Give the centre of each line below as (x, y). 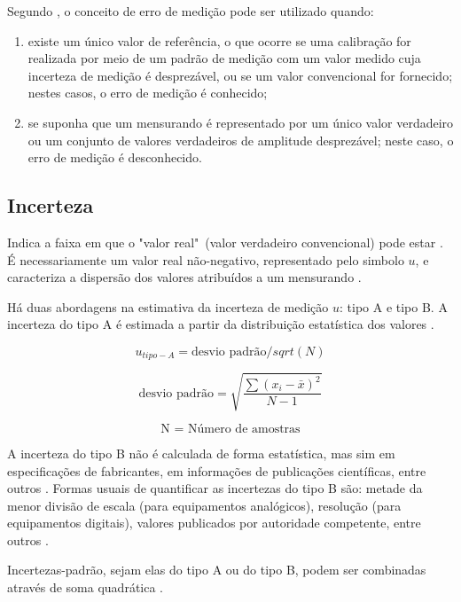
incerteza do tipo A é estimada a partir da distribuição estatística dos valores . (221, 324)
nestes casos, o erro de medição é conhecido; (148, 93)
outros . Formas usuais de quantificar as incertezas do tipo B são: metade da (215, 488)
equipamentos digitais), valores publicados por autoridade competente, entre (214, 523)
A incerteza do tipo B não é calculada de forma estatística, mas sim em (201, 453)
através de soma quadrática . (86, 587)
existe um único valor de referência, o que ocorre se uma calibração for (219, 40)
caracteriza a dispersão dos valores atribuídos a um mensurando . (184, 277)
